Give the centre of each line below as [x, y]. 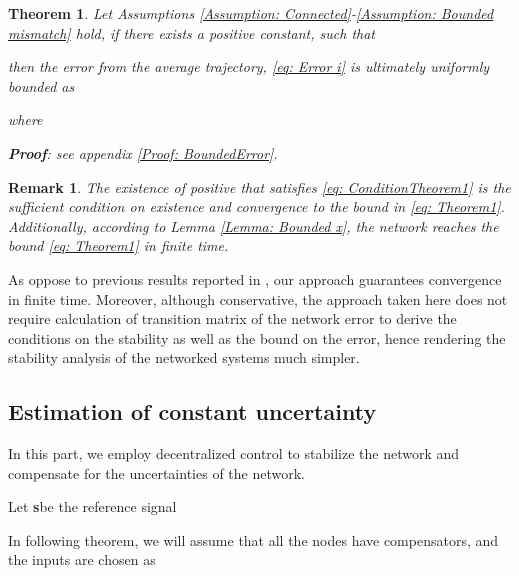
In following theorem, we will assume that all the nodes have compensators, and [253, 539]
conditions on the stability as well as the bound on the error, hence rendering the [257, 337]
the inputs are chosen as [82, 559]
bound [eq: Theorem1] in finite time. [118, 245]
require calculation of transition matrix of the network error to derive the [232, 318]
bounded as [41, 85]
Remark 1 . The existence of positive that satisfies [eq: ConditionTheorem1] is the [259, 186]
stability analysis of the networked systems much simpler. [184, 357]
